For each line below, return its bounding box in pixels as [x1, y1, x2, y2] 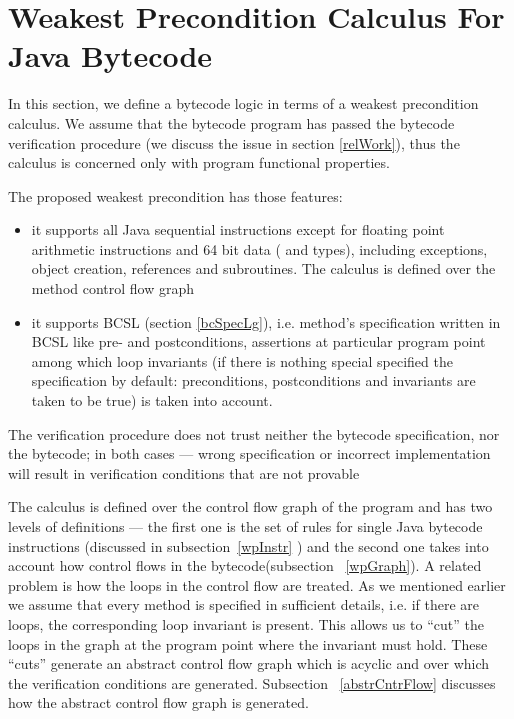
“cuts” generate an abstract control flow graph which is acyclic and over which [8, 653, 490, 674]
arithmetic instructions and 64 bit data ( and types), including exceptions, [31, 238, 488, 259]
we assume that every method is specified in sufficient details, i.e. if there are [8, 594, 480, 615]
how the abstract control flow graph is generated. [8, 692, 309, 713]
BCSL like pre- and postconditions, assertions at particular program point [31, 331, 486, 352]
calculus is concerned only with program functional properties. [8, 152, 390, 173]
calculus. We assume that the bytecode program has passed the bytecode [8, 112, 455, 133]
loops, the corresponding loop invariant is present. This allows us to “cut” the [8, 613, 484, 634]
